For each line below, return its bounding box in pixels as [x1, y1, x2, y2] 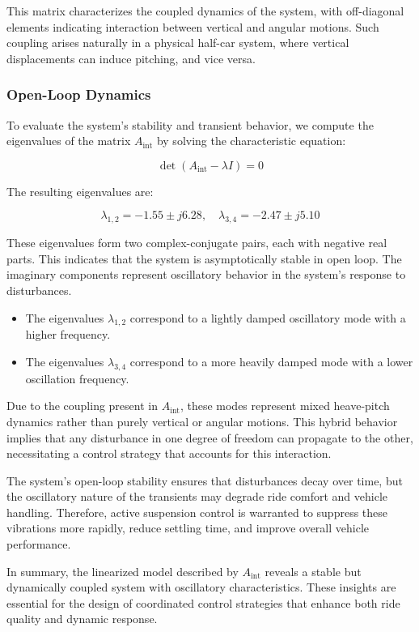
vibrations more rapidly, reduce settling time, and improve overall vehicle [6, 519, 370, 536]
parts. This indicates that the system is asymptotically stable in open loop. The [6, 250, 402, 267]
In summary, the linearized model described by [6, 562, 239, 579]
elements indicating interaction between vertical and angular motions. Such [6, 18, 379, 35]
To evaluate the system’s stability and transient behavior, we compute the [6, 116, 374, 133]
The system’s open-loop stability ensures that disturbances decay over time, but [6, 472, 403, 489]
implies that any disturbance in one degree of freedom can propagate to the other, [6, 429, 413, 446]
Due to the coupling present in [6, 397, 158, 414]
